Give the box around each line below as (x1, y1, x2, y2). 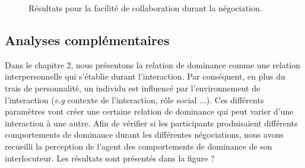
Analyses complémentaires (5, 30, 170, 49)
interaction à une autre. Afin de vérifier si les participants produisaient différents (5, 116, 298, 129)
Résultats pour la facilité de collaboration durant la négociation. (28, 2, 262, 14)
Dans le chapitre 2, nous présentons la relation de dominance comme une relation (5, 58, 301, 71)
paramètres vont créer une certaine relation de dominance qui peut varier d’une (5, 105, 294, 118)
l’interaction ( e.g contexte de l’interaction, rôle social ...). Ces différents (5, 93, 264, 106)
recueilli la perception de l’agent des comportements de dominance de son (5, 140, 272, 152)
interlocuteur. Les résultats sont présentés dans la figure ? (5, 151, 215, 164)
